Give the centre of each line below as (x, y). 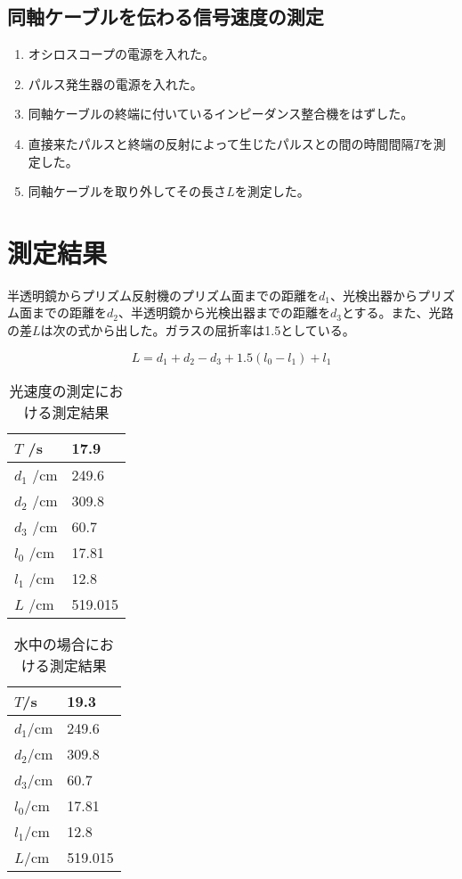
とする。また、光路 (397, 312)
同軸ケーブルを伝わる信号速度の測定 (166, 16)
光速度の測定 (52, 390)
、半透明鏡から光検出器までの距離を (224, 312)
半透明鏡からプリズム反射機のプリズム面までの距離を (163, 295)
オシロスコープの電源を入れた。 (121, 54)
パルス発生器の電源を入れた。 (115, 83)
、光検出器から (373, 295)
